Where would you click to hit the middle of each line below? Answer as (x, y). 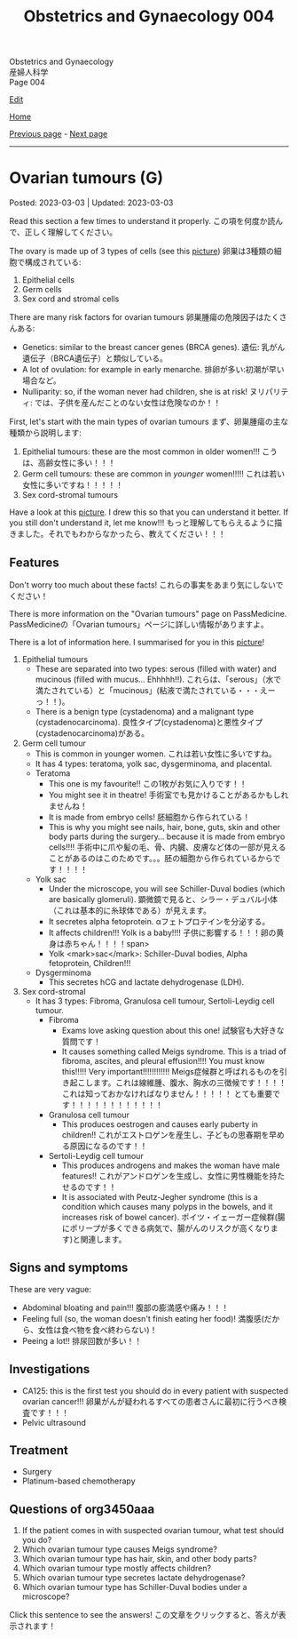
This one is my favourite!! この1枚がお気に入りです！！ (148, 783)
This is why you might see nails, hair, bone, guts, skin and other (165, 827)
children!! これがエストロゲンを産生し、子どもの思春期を (165, 1134)
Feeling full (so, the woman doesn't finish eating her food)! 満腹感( (143, 1318)
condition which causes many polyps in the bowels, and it (167, 1206)
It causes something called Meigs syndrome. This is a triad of (174, 1051)
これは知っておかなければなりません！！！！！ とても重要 (167, 1093)
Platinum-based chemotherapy (78, 1481)
